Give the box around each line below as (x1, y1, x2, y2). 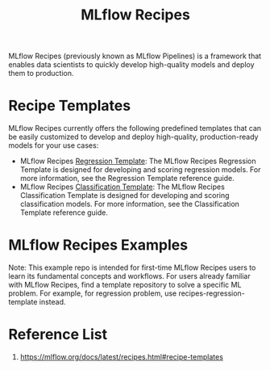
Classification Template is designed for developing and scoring (19, 191, 230, 200)
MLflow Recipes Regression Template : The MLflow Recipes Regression (19, 156, 256, 166)
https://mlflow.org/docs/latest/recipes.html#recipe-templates (19, 352, 224, 361)
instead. (39, 297, 66, 307)
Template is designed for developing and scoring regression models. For (19, 165, 261, 174)
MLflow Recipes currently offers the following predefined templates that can (8, 124, 262, 133)
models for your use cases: (8, 141, 99, 150)
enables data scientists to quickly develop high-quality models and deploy (8, 60, 255, 69)
